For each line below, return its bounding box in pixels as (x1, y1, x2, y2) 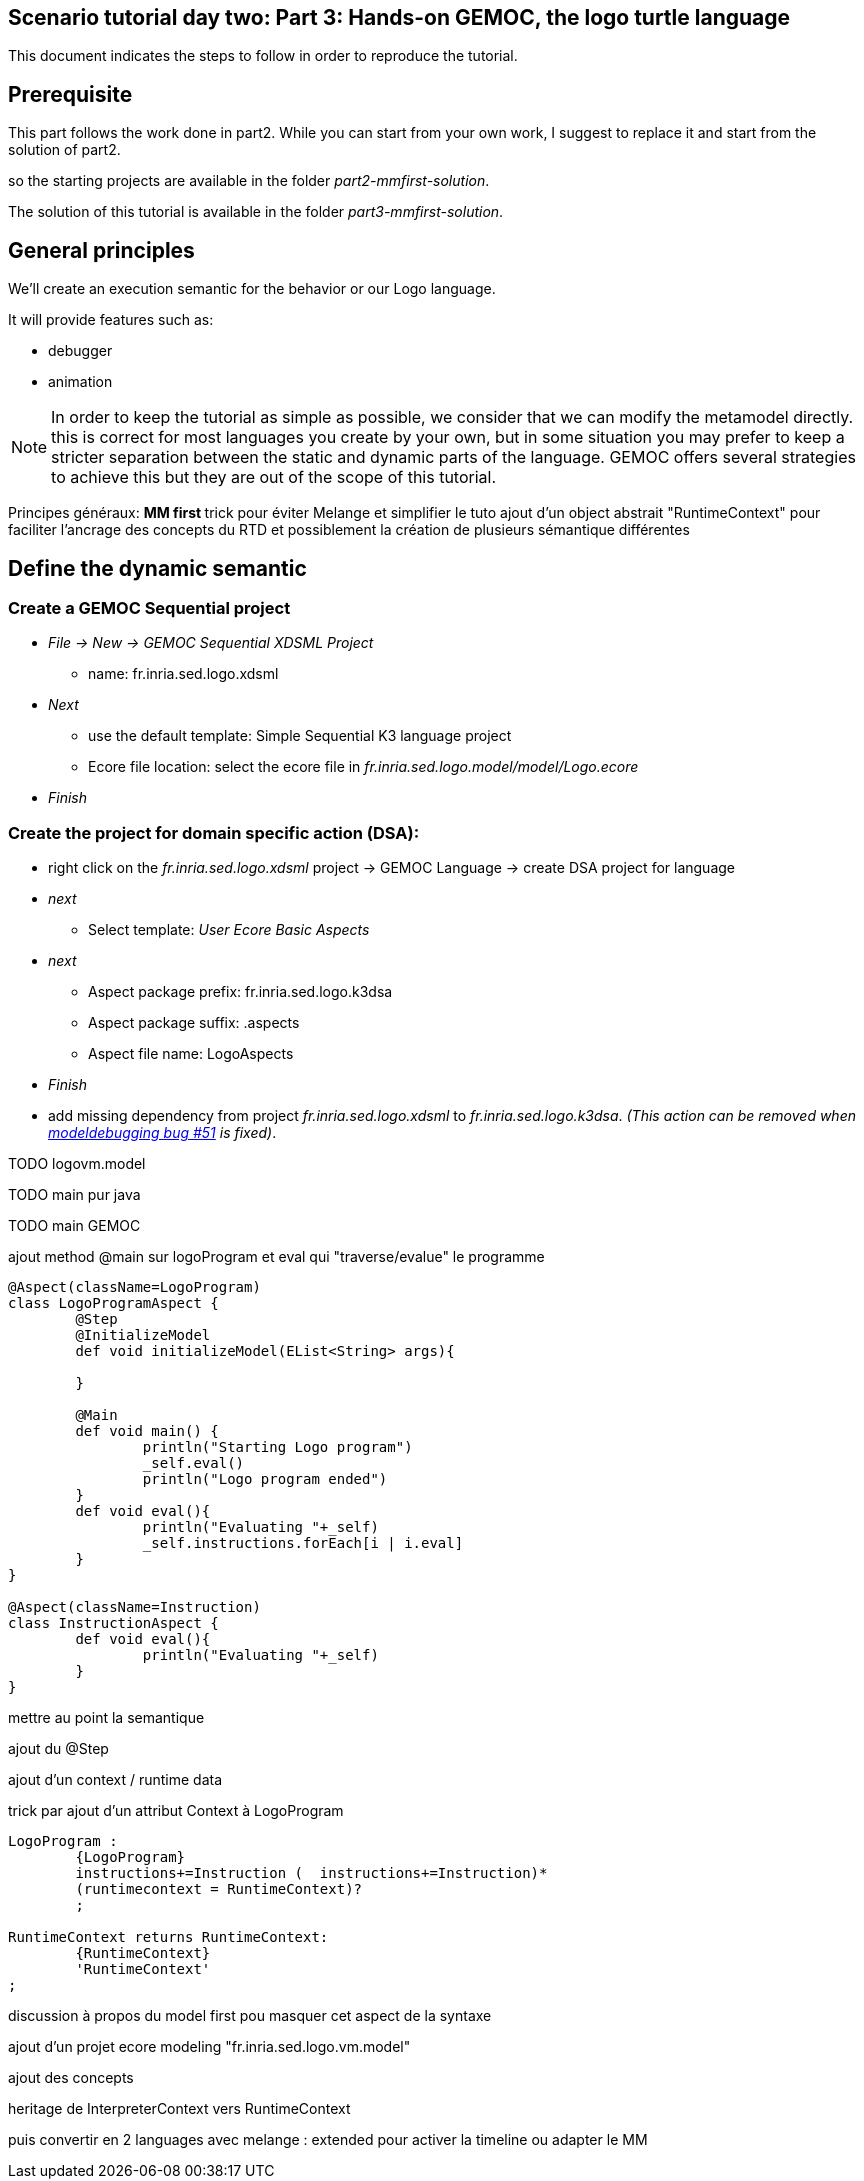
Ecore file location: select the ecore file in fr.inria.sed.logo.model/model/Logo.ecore (88, 758, 639, 776)
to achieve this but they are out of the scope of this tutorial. (51, 467, 497, 488)
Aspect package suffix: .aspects (88, 1014, 300, 1032)
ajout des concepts (8, 2069, 134, 2087)
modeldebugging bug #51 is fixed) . (48, 1124, 277, 1142)
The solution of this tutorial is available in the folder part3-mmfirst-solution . (8, 203, 504, 221)
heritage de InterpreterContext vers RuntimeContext (8, 2100, 351, 2118)
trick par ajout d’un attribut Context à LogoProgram (8, 1802, 344, 1820)
